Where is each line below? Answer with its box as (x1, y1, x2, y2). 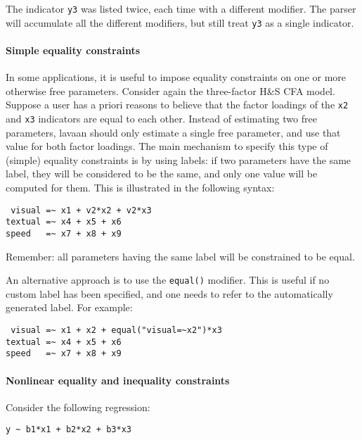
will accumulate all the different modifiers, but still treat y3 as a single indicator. (6, 15, 354, 30)
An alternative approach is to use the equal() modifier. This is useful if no (6, 272, 330, 287)
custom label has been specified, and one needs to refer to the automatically (6, 286, 333, 301)
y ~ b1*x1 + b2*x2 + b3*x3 (6, 425, 131, 435)
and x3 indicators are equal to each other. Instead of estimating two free (6, 111, 317, 125)
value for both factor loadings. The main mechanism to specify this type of (6, 139, 328, 153)
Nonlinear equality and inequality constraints (6, 372, 230, 387)
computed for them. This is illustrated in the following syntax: (6, 180, 275, 194)
